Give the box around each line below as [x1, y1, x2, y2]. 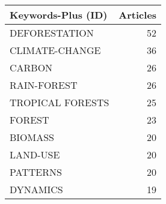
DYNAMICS [10, 182, 63, 196]
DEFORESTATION [10, 26, 94, 40]
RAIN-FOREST [10, 78, 78, 92]
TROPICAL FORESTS [10, 95, 109, 109]
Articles [118, 8, 157, 22]
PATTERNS [10, 165, 62, 179]
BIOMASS [10, 130, 55, 144]
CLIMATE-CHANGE [10, 43, 101, 57]
